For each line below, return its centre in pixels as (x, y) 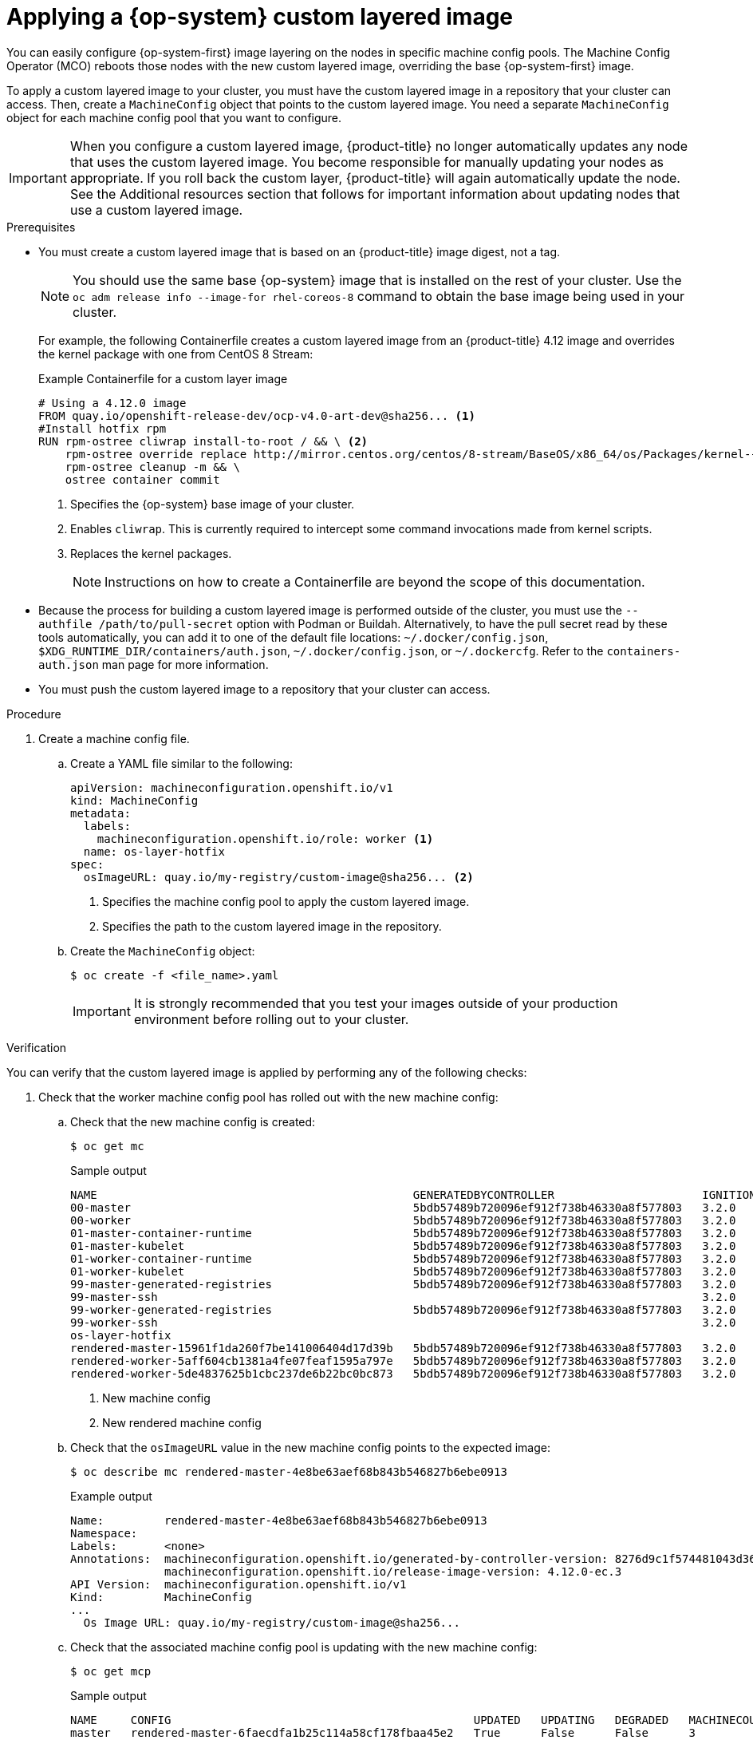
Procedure (34, 714)
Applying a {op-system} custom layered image (260, 17)
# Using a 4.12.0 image (112, 403)
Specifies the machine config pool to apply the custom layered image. (286, 901)
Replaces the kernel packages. (151, 553)
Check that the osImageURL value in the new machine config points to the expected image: (310, 1447)
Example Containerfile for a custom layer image (163, 378)
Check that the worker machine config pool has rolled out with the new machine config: (268, 1097)
